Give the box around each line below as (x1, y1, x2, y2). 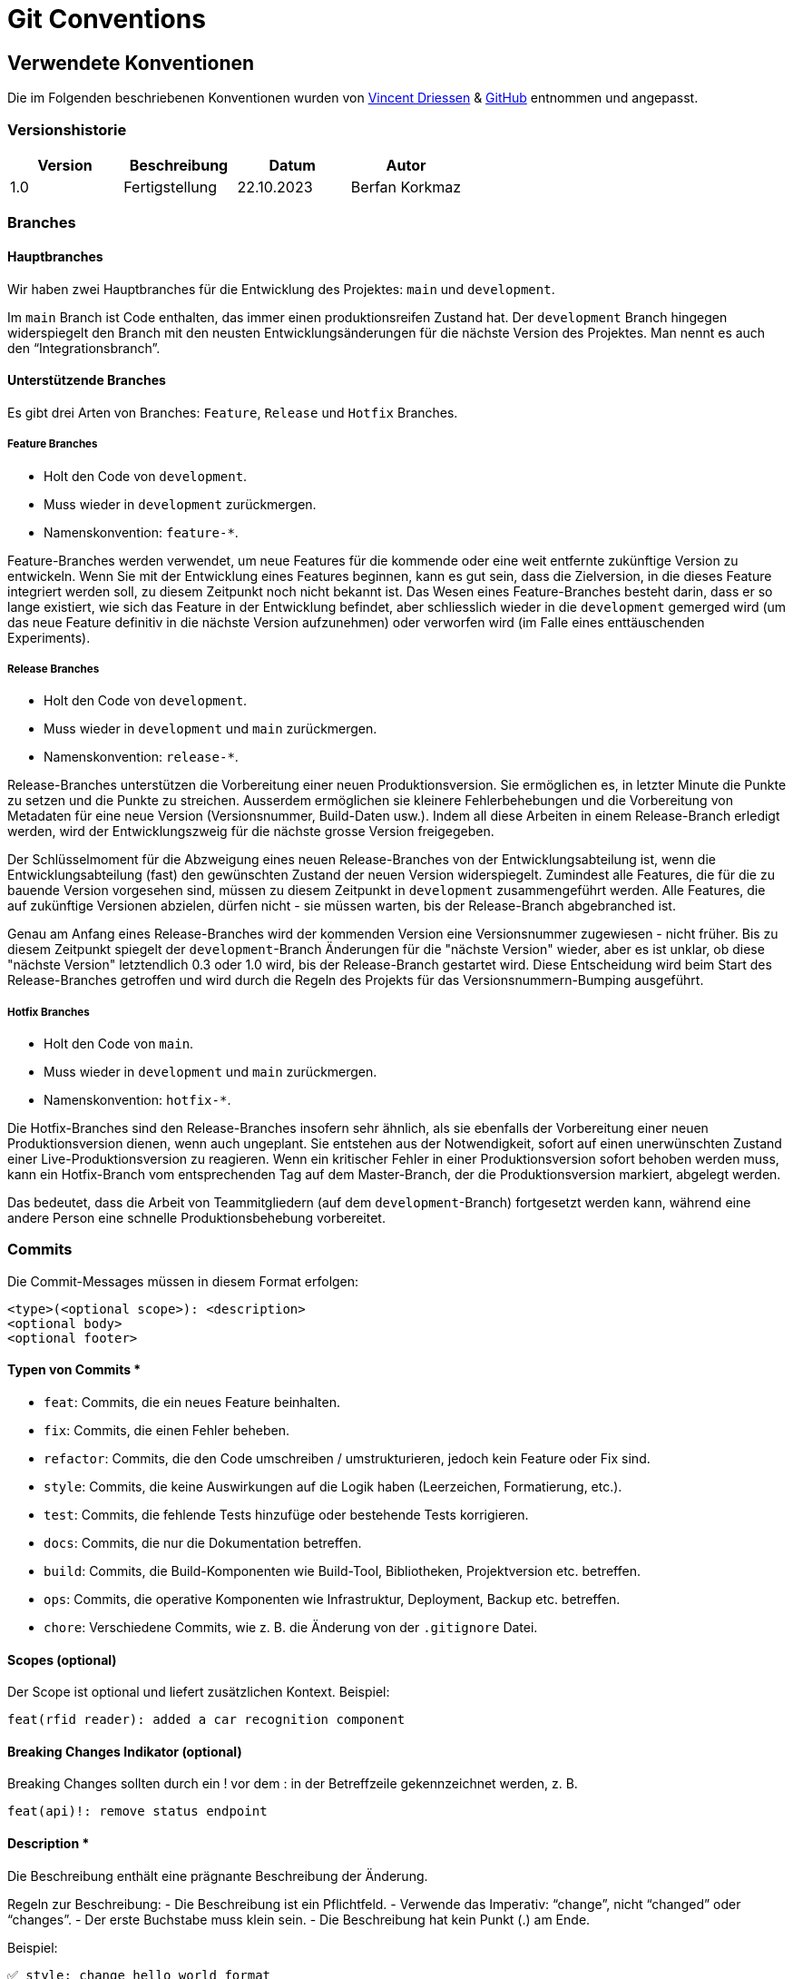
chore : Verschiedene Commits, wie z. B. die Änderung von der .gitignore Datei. (44, 1620, 538, 1636)
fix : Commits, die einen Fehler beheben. (44, 1423, 289, 1439)
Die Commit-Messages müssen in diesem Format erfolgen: (7, 1273, 359, 1289)
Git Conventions (7, 4, 206, 34)
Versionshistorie (7, 120, 127, 139)
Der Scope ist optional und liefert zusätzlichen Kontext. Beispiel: (7, 1684, 390, 1700)
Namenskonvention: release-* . (44, 749, 239, 765)
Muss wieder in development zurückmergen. (44, 496, 317, 512)
